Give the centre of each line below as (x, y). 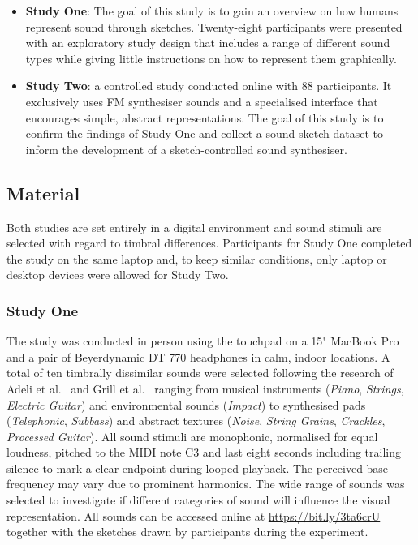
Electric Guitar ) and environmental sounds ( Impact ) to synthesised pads (186, 404)
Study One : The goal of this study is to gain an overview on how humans (212, 11)
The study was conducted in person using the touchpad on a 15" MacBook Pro (203, 341)
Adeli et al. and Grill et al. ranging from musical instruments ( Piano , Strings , (205, 388)
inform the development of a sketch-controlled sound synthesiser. (186, 149)
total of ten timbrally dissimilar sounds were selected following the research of (200, 373)
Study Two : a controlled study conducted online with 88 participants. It (209, 86)
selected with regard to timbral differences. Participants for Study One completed (209, 243)
